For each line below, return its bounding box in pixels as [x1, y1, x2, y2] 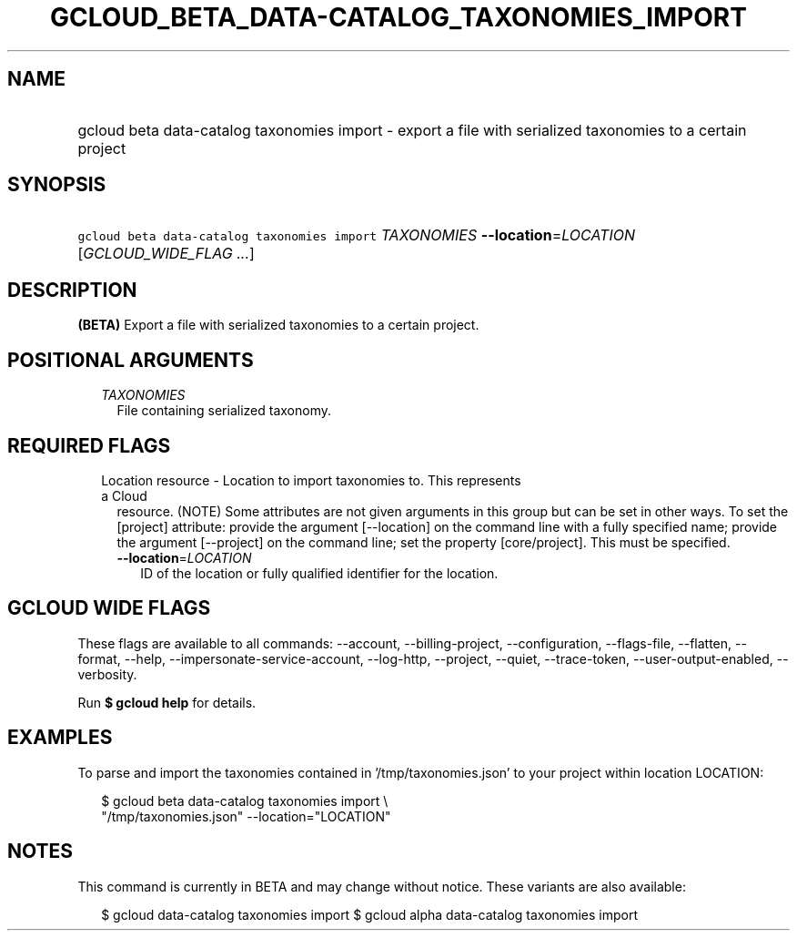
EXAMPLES [7, 726, 113, 749]
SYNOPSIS [7, 173, 106, 197]
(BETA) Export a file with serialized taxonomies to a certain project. [77, 317, 479, 333]
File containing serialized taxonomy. [116, 403, 331, 419]
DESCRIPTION [7, 278, 137, 301]
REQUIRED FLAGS [7, 433, 171, 457]
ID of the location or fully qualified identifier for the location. [140, 565, 499, 581]
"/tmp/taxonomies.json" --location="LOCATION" [101, 808, 391, 824]
